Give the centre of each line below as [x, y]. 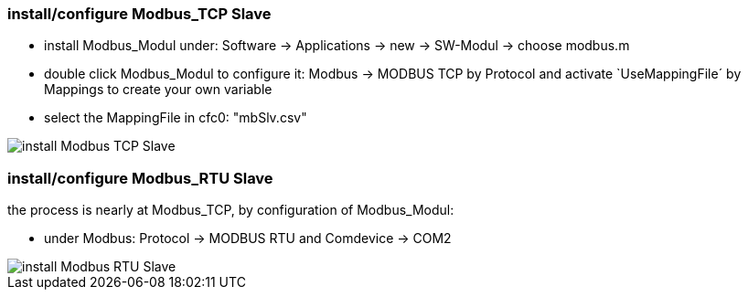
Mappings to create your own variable [158, 90]
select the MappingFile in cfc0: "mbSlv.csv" [176, 118]
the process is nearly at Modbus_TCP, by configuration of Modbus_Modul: [231, 210]
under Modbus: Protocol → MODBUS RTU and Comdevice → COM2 [248, 239]
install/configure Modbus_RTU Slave [140, 178]
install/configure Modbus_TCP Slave [139, 14]
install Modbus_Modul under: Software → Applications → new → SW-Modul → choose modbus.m [337, 46]
